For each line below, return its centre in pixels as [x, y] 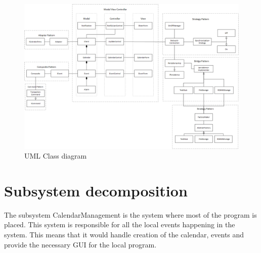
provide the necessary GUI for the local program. [80, 244]
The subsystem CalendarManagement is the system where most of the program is [130, 214]
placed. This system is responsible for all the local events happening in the [120, 224]
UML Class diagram [56, 156]
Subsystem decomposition [96, 190]
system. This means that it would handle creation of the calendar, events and [124, 235]
